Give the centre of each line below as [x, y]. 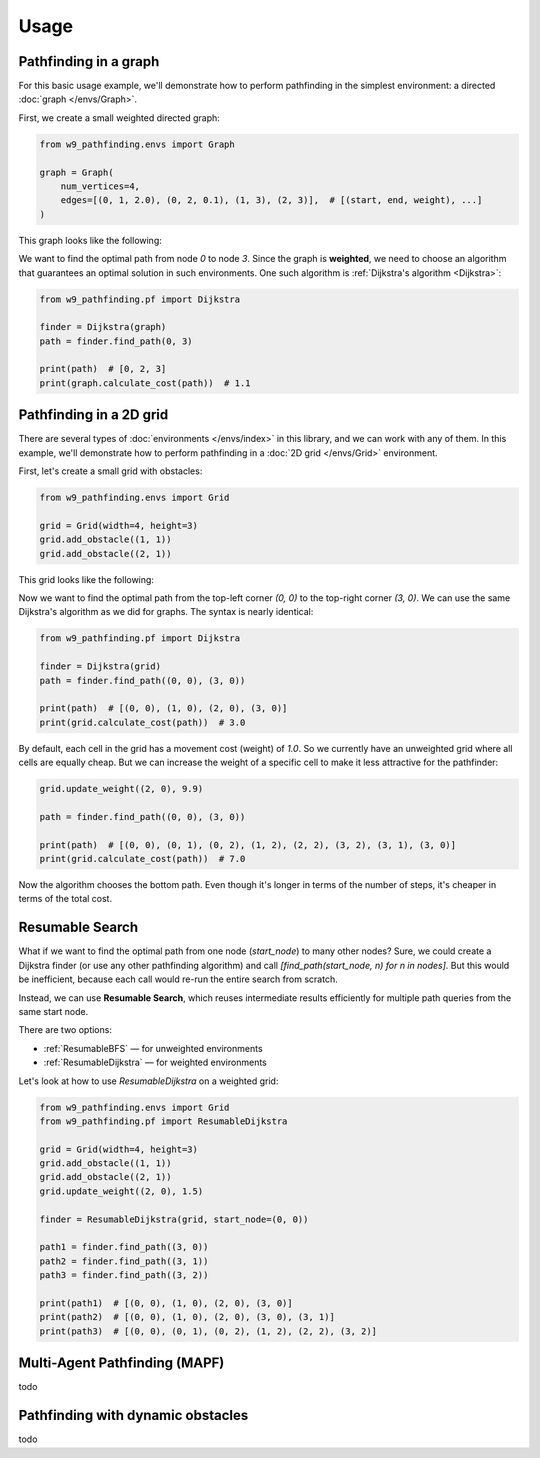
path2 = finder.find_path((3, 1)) [124, 1261]
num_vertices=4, [100, 186]
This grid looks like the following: [86, 579]
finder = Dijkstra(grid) [100, 666]
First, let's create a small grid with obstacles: [110, 471]
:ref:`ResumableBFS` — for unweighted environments [153, 1048]
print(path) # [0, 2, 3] [103, 369]
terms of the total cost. [65, 899]
